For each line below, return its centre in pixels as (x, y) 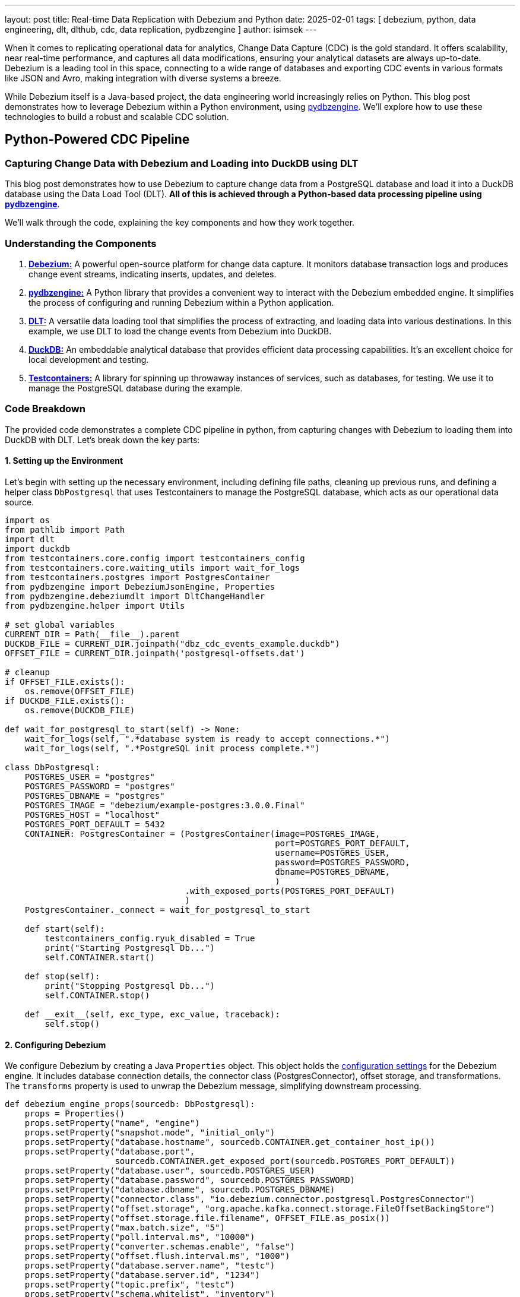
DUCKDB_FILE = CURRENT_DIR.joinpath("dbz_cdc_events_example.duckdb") (172, 643)
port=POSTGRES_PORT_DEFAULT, (343, 843)
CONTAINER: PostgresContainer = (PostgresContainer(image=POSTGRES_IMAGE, (202, 833)
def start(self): (65, 929)
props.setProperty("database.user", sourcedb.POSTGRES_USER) (170, 1171)
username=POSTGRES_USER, (333, 852)
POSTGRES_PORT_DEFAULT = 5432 (95, 824)
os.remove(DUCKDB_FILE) (80, 710)
